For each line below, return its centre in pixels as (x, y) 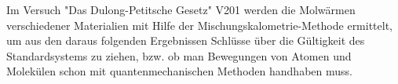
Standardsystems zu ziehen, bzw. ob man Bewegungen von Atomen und (179, 55)
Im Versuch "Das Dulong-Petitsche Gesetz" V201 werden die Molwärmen (181, 9)
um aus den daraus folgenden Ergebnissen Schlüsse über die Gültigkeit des (186, 40)
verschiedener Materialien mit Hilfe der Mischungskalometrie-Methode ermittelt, (200, 25)
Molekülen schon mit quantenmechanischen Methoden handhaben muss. (179, 71)
